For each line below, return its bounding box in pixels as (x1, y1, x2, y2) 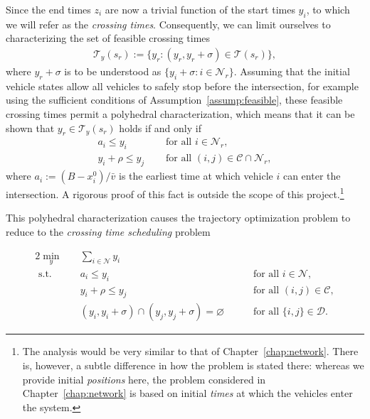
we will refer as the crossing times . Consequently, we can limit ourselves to (6, 16, 331, 31)
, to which (306, 2, 350, 16)
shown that (6, 120, 55, 135)
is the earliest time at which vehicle (119, 168, 273, 183)
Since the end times (6, 2, 91, 16)
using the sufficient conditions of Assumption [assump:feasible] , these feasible (6, 92, 343, 107)
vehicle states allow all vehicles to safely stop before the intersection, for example (6, 78, 359, 93)
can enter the (282, 168, 341, 183)
